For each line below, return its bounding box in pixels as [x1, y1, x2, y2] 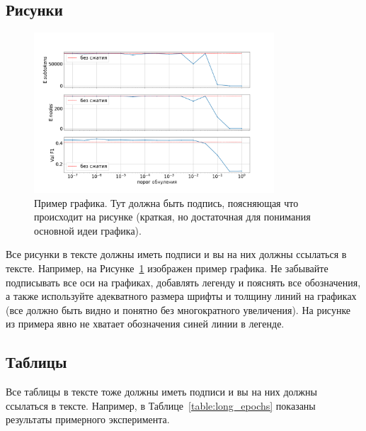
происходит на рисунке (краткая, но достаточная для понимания [34, 209, 311, 224]
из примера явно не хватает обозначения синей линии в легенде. [6, 316, 285, 331]
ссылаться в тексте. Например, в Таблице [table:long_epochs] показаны [6, 398, 316, 413]
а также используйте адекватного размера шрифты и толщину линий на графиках [6, 289, 357, 303]
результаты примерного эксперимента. [6, 412, 170, 427]
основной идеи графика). [34, 223, 142, 237]
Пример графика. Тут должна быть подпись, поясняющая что [34, 195, 299, 210]
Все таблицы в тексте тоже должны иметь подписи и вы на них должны [6, 384, 317, 399]
